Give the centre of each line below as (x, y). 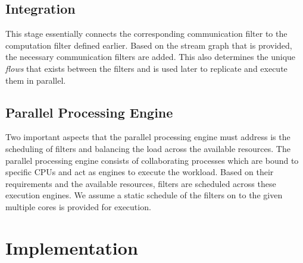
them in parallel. (36, 80)
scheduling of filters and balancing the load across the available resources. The (148, 148)
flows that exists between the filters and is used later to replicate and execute (146, 68)
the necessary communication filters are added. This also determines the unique (151, 57)
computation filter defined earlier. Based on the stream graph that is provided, (149, 45)
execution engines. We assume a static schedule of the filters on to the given (144, 195)
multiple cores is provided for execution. (78, 206)
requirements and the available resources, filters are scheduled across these (141, 183)
